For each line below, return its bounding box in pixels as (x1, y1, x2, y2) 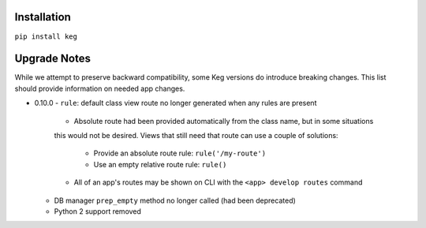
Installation (14, 10, 71, 24)
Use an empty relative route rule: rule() (93, 159, 227, 169)
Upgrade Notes (14, 52, 91, 65)
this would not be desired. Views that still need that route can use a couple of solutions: (54, 130, 338, 140)
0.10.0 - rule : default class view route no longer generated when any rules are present (34, 99, 317, 108)
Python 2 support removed (54, 206, 142, 216)
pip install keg (14, 32, 78, 41)
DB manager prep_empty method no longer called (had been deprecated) (54, 196, 296, 205)
